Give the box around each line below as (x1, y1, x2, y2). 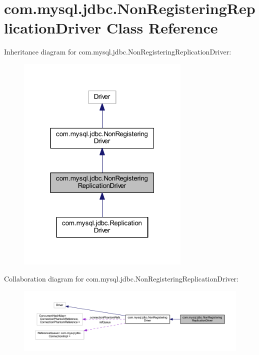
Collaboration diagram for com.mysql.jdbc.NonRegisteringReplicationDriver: (4, 273, 238, 284)
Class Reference (106, 17, 218, 38)
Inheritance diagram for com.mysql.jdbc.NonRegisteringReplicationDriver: (4, 46, 231, 57)
